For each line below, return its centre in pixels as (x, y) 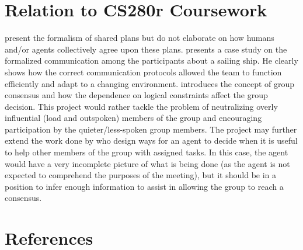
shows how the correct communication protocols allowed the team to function (143, 72)
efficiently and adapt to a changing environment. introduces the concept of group (150, 83)
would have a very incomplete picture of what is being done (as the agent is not (147, 163)
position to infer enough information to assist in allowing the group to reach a (144, 186)
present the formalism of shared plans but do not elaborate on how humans (140, 38)
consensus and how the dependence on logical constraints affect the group (136, 95)
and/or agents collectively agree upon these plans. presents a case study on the (146, 49)
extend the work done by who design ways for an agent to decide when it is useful (151, 140)
